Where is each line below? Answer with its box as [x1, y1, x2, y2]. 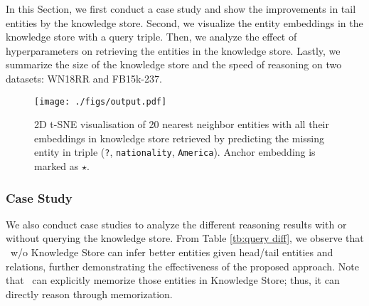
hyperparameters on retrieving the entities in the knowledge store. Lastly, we [6, 43, 341, 58]
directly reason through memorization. [6, 286, 173, 301]
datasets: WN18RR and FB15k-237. [6, 70, 162, 85]
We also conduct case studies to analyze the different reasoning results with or [6, 216, 347, 231]
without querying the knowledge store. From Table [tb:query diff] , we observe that [6, 231, 364, 246]
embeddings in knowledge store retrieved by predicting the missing [34, 130, 325, 145]
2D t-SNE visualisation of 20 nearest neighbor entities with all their [34, 117, 330, 132]
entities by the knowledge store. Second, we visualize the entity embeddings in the [6, 15, 363, 30]
